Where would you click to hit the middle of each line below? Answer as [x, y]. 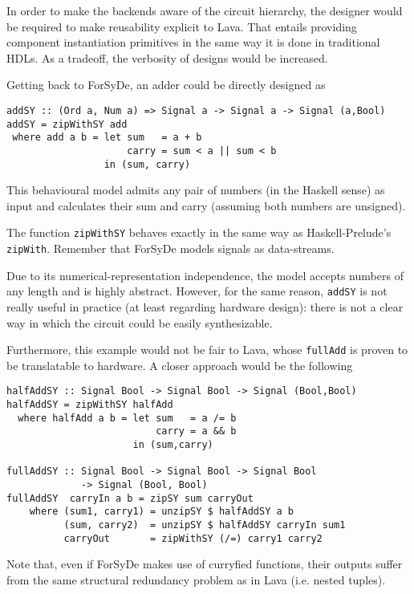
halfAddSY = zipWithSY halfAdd [90, 405]
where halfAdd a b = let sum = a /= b [127, 418]
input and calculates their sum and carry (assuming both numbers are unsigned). [206, 205]
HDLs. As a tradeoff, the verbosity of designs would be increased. [167, 57]
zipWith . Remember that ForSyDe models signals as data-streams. [170, 248]
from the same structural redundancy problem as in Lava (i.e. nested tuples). [196, 579]
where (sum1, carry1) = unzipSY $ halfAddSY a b [161, 512]
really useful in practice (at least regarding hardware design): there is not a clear [205, 307]
